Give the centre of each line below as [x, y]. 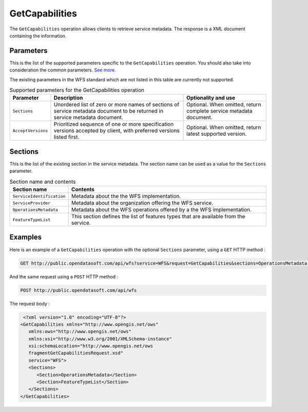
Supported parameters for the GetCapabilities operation [77, 90]
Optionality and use [211, 98]
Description [68, 98]
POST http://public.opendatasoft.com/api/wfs [79, 290]
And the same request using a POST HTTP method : [64, 276]
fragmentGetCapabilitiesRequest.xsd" [76, 353]
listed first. [66, 137]
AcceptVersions [30, 130]
